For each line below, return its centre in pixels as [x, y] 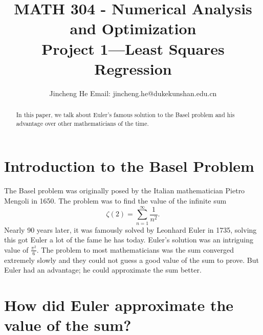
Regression [133, 68]
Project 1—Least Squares [133, 48]
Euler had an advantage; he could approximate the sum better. [103, 270]
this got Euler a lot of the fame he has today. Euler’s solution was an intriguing [129, 240]
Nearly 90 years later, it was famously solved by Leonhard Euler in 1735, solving [130, 229]
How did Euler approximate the [119, 305]
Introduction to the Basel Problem [129, 166]
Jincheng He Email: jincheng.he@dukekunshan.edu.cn [133, 93]
